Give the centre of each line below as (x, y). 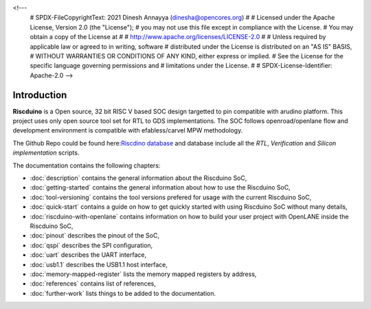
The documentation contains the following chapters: (87, 165)
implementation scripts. (46, 153)
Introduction (40, 95)
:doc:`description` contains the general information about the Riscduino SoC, (138, 178)
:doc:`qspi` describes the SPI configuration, (91, 245)
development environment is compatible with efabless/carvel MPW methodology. (128, 130)
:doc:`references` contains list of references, (93, 284)
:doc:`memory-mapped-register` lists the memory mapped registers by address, (143, 274)
